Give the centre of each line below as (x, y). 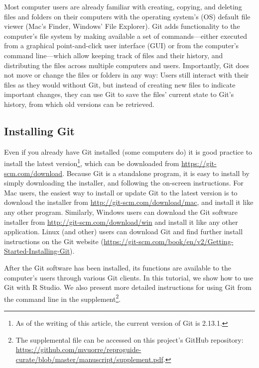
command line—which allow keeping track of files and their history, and (114, 55)
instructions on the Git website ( (54, 241)
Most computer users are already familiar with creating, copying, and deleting (123, 6)
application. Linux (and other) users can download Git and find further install (124, 231)
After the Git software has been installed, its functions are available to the (118, 267)
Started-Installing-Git (37, 251)
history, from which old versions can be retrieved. (79, 104)
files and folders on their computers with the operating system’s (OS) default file (127, 16)
